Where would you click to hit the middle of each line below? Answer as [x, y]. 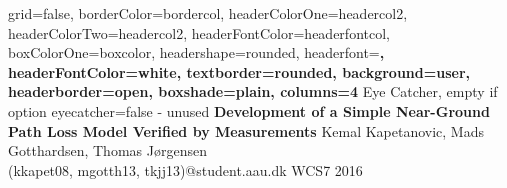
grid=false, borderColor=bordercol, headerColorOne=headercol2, [208, 13]
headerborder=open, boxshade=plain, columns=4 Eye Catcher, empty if [253, 91]
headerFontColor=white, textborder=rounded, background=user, [239, 71]
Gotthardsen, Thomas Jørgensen [107, 150]
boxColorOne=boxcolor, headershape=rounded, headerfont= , [196, 52]
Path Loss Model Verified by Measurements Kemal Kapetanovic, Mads [246, 130]
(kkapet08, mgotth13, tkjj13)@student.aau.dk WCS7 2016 [185, 169]
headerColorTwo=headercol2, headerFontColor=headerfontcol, [199, 32]
